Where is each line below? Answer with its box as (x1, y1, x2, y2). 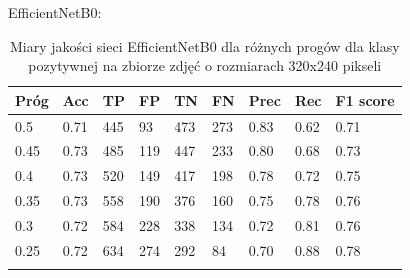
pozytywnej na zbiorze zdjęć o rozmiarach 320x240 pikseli (28, 55, 382, 76)
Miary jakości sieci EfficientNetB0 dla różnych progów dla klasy (10, 35, 400, 56)
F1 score (335, 89, 395, 110)
